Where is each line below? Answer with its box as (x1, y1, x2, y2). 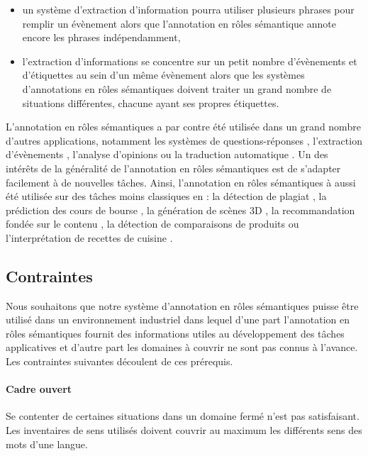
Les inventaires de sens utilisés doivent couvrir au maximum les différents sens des (6, 423, 362, 438)
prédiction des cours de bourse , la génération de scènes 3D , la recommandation (6, 202, 355, 217)
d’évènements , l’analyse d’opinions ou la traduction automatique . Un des (6, 147, 328, 162)
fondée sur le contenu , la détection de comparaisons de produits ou (6, 216, 299, 231)
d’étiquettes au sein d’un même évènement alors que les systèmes (22, 67, 305, 82)
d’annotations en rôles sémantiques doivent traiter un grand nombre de (22, 81, 332, 96)
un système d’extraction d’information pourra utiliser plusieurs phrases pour (22, 2, 355, 16)
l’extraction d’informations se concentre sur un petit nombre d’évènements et (22, 53, 357, 68)
